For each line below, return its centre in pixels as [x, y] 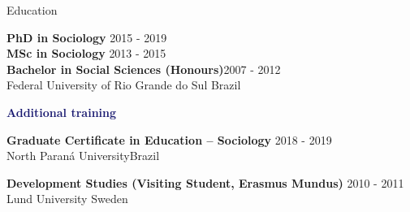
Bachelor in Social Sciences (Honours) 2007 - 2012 [144, 69]
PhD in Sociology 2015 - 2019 [87, 37]
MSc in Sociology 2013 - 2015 [86, 53]
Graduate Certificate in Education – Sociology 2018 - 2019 [169, 139]
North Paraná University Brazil [83, 156]
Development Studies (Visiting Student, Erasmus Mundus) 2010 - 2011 [205, 182]
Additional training [62, 112]
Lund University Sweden [67, 199]
